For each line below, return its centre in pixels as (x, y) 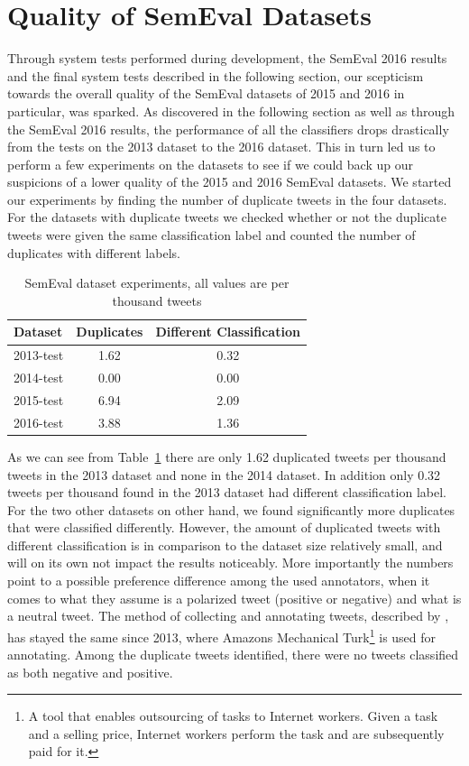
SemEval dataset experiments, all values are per (157, 283)
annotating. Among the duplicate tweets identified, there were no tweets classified (233, 655)
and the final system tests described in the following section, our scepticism (216, 75)
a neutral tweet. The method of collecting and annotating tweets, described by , (228, 616)
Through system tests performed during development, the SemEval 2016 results (227, 58)
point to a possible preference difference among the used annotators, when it (219, 581)
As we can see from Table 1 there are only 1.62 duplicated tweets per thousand (227, 456)
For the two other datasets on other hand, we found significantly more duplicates (231, 509)
